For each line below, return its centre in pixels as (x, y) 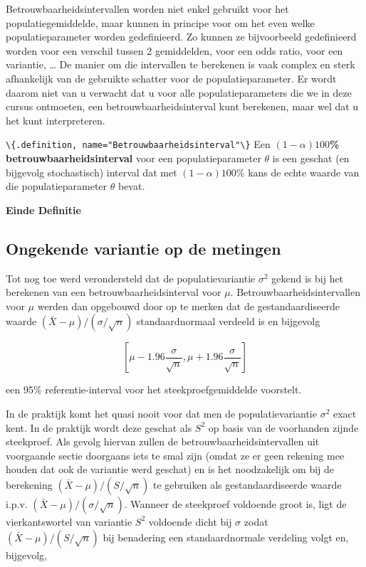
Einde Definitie (43, 210)
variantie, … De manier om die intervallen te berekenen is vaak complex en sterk (181, 64)
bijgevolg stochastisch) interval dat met (91, 172)
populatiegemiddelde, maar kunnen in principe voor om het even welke (160, 22)
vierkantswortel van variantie (69, 521)
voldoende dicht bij (190, 521)
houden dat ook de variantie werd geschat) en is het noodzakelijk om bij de (170, 469)
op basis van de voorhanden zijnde (283, 427)
